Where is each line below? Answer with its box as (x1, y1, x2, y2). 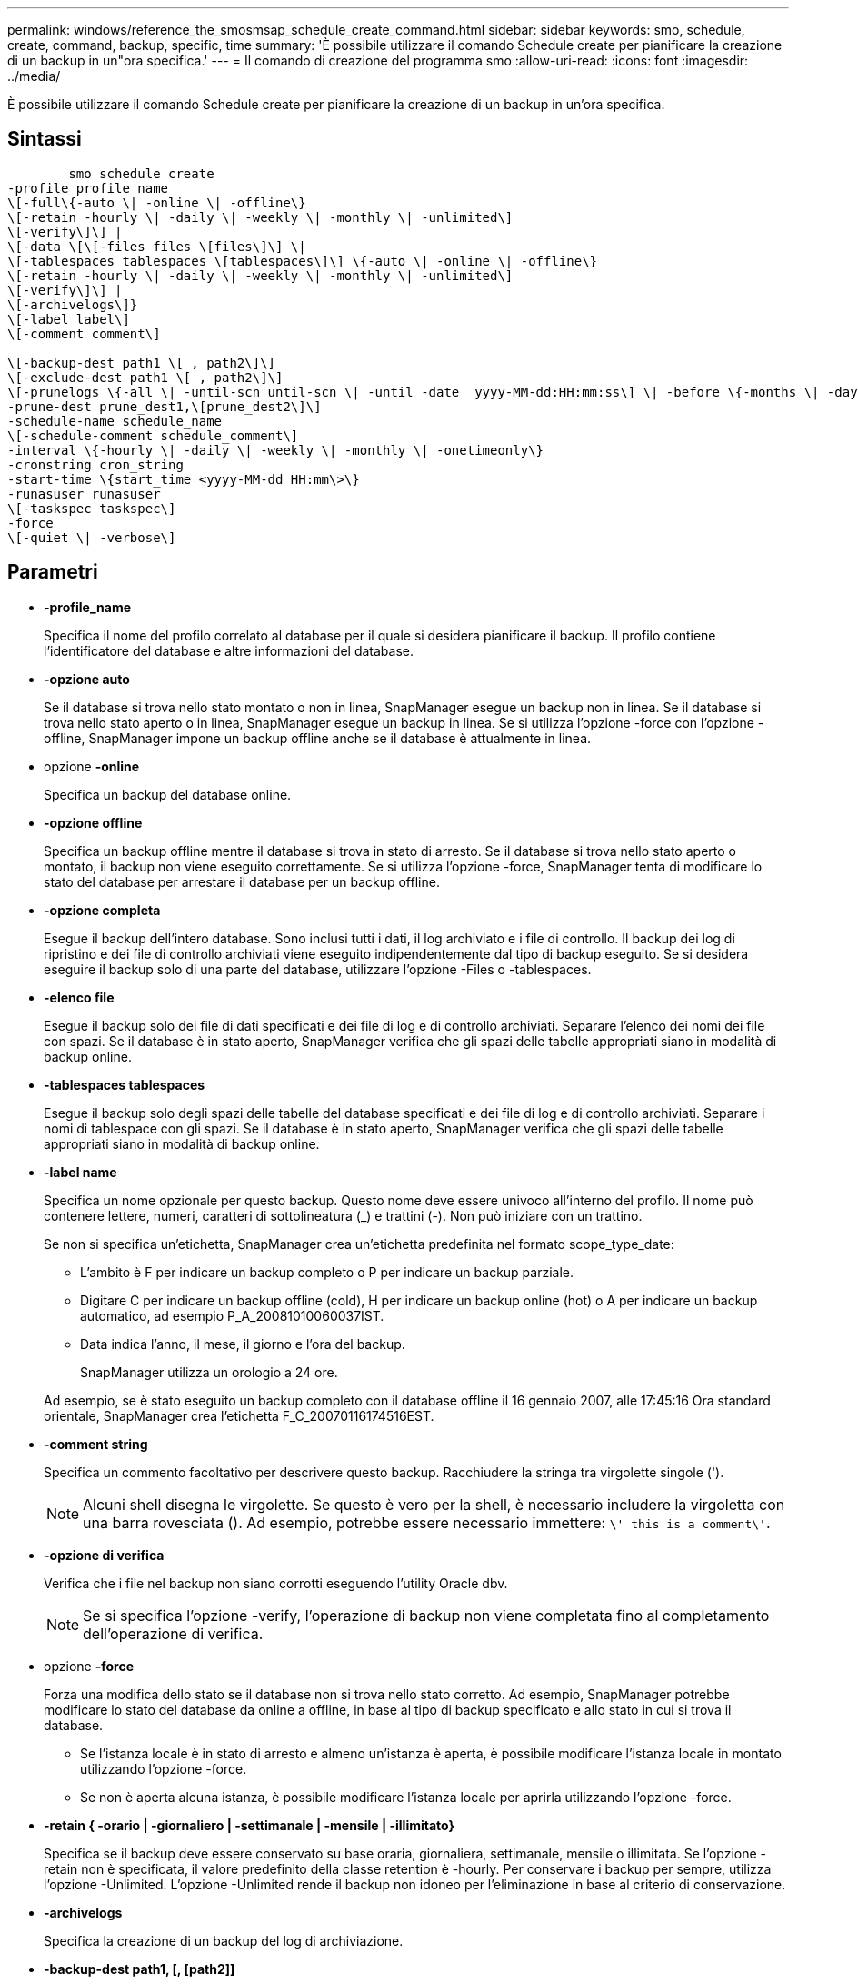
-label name (44, 1163, 117, 1180)
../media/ (7, 68, 61, 84)
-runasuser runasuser (7, 486, 161, 501)
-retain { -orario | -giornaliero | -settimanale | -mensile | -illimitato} (44, 1817, 455, 1833)
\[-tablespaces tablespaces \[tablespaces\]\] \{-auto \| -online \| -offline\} (7, 253, 598, 268)
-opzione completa (44, 901, 161, 918)
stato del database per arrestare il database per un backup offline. (44, 873, 440, 890)
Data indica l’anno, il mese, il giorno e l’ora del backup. (80, 1335, 405, 1352)
